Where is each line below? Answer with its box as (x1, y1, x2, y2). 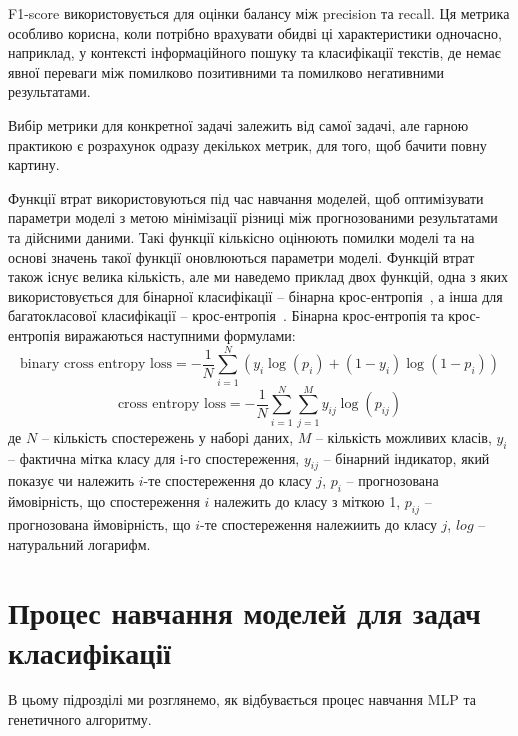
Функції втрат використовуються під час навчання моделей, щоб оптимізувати (8, 187, 484, 208)
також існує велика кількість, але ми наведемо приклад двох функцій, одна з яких (8, 266, 509, 287)
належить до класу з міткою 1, (214, 491, 401, 512)
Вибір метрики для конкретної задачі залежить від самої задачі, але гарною (8, 114, 469, 135)
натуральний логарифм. (8, 533, 151, 554)
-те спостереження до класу (143, 470, 312, 491)
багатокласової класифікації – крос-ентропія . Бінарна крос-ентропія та (8, 305, 444, 326)
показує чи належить (8, 470, 135, 491)
